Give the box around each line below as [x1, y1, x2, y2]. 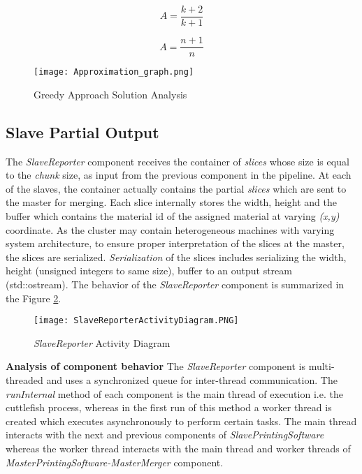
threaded [6, 372, 43, 387]
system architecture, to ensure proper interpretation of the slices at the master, [6, 236, 345, 251]
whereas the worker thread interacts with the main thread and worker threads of [6, 440, 351, 455]
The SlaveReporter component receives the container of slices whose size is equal [6, 154, 349, 168]
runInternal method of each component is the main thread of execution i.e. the [6, 386, 343, 401]
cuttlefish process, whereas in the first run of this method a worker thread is [6, 400, 332, 415]
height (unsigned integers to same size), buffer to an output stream [6, 263, 292, 278]
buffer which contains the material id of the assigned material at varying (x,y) [6, 208, 340, 223]
